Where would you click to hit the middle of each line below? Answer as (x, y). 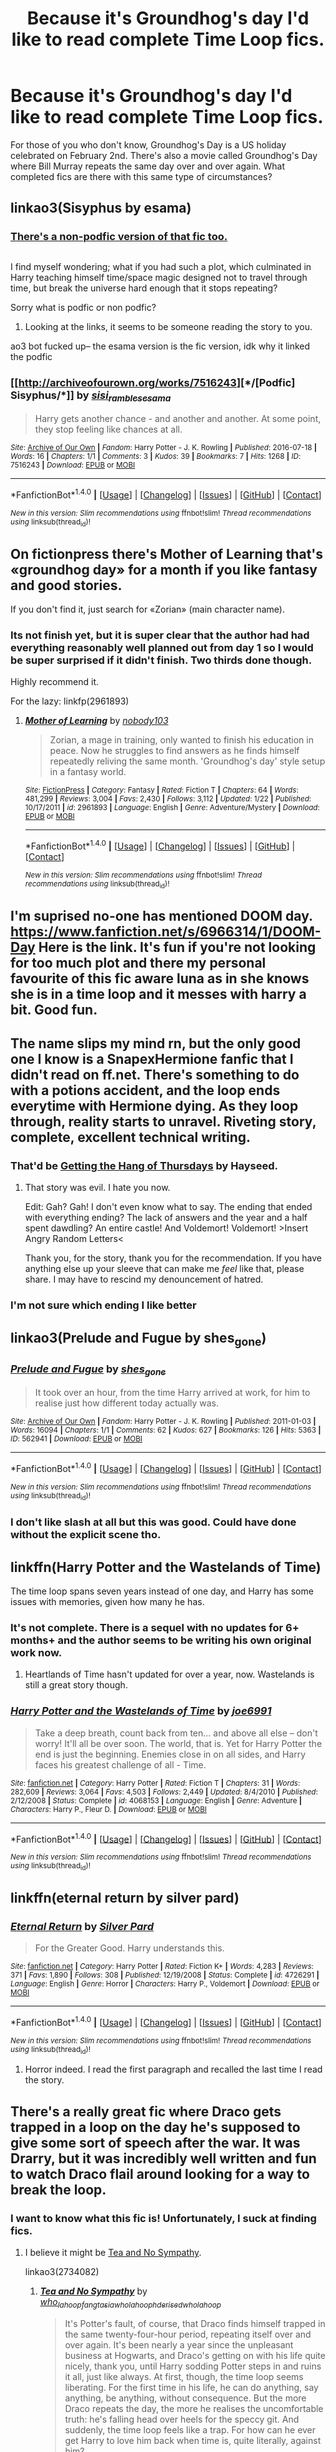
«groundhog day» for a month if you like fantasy (164, 569)
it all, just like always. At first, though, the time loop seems (184, 2376)
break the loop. (58, 2189)
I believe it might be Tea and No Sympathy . (113, 2253)
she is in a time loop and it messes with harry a (158, 993)
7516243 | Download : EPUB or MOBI (73, 465)
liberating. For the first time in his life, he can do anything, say (191, 2387)
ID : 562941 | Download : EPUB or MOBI (76, 1439)
